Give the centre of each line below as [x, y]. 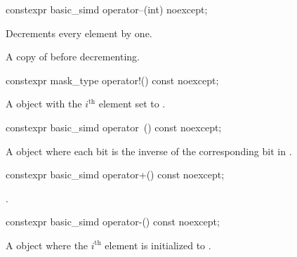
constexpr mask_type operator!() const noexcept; [112, 80]
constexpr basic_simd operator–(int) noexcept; [107, 9]
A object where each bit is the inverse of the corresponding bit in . [149, 151]
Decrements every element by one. [79, 33]
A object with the [44, 104]
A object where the [47, 245]
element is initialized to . [158, 245]
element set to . [132, 104]
